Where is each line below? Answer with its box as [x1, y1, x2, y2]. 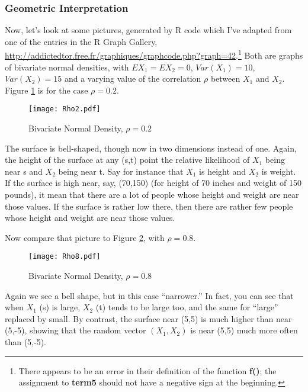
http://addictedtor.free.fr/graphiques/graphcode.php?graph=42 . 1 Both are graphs [5, 47, 303, 62]
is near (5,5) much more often [190, 324, 298, 336]
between [210, 72, 240, 85]
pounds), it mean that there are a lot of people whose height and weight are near [5, 188, 299, 201]
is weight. [261, 165, 296, 177]
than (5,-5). [5, 336, 47, 348]
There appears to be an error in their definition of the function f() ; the [18, 364, 277, 377]
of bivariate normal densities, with [5, 60, 129, 73]
